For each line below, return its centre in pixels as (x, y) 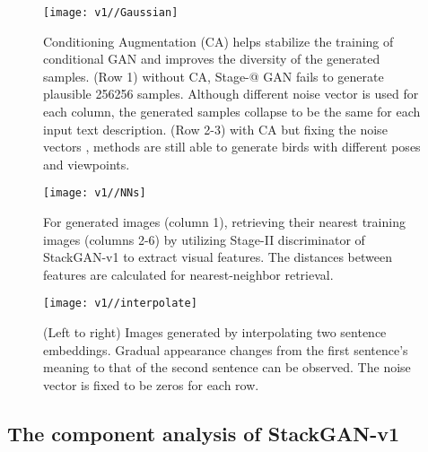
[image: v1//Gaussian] (111, 13)
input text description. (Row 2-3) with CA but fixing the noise (215, 129)
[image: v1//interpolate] (120, 304)
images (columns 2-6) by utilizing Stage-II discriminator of (204, 239)
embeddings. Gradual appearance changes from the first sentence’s (226, 349)
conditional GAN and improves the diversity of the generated (212, 59)
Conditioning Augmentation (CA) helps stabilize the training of (218, 41)
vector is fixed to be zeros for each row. (151, 384)
